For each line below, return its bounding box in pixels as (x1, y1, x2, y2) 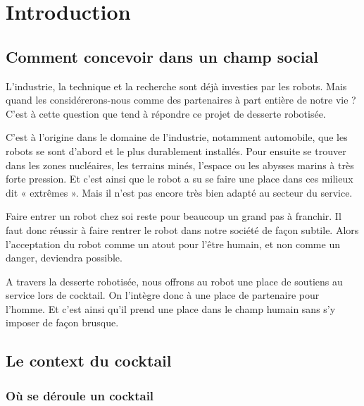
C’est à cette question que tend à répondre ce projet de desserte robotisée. (6, 106, 326, 121)
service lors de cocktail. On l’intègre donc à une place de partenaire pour (6, 288, 320, 302)
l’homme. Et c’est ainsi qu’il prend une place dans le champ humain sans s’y (6, 301, 336, 316)
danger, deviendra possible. (6, 250, 123, 265)
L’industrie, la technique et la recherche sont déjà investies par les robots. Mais (6, 78, 347, 93)
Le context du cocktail (6, 350, 172, 371)
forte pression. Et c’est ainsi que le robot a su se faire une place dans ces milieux (6, 171, 353, 186)
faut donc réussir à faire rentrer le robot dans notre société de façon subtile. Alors (6, 222, 359, 237)
